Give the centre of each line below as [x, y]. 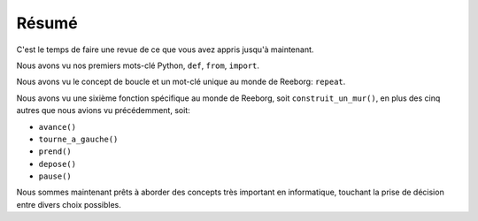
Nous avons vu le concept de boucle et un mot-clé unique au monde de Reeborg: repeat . [181, 82]
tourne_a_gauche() [78, 139]
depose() [58, 164]
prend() [55, 152]
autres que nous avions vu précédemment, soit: [103, 110]
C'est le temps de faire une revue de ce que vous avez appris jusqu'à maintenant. [165, 50]
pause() [55, 176]
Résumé [47, 23]
